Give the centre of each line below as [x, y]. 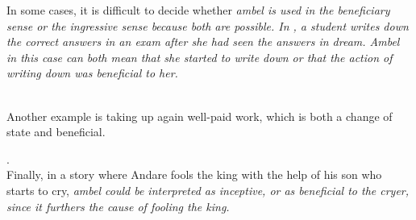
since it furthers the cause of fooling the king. [118, 206]
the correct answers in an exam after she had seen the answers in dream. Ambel [203, 42]
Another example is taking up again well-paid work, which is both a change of [200, 116]
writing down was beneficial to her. [92, 73]
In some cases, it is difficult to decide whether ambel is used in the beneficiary [198, 10]
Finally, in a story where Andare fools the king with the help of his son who [194, 174]
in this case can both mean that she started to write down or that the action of [200, 57]
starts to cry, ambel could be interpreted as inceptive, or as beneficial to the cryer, [208, 190]
